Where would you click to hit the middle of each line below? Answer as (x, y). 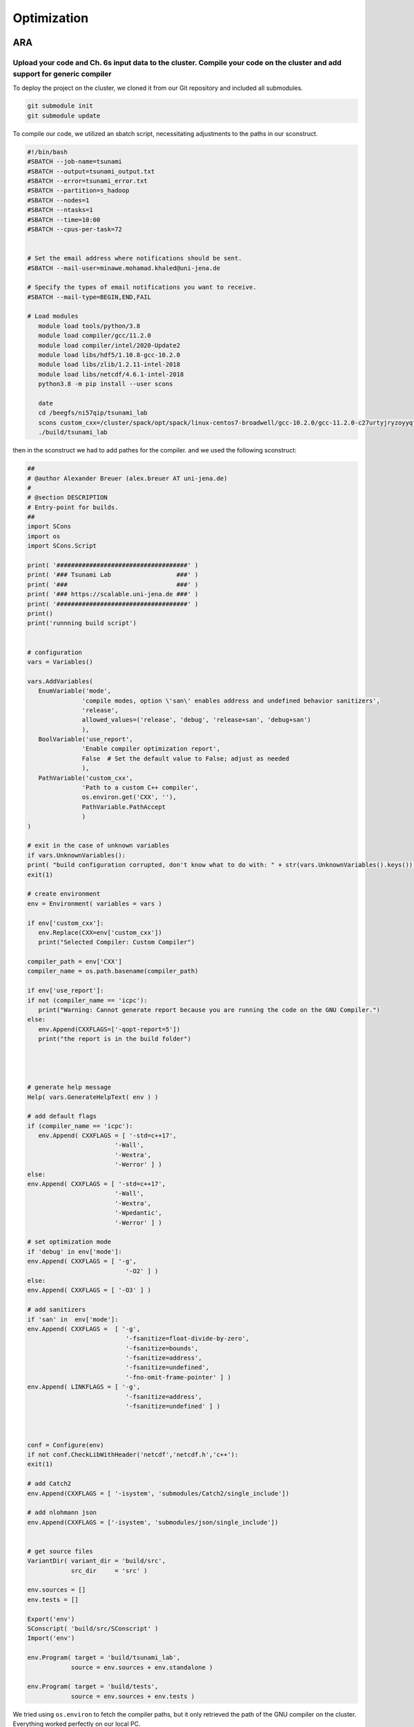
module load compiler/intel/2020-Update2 (109, 345)
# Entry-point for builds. (73, 507)
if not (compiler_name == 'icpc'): (87, 1000)
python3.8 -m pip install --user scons (106, 384)
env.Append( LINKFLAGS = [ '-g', (84, 1387)
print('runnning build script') (82, 623)
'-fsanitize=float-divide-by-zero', (187, 1339)
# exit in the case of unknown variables (98, 846)
